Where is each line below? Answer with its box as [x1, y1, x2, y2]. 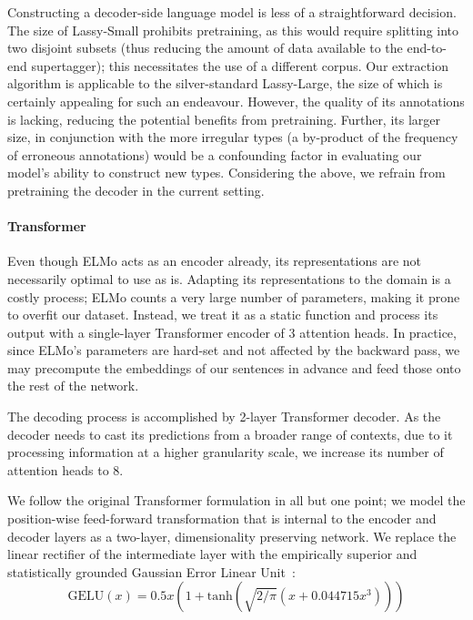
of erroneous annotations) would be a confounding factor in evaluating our [7, 145, 422, 164]
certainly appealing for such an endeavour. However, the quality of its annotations [7, 91, 465, 110]
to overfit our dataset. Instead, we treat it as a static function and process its [7, 305, 438, 324]
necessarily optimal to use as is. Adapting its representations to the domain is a [7, 269, 451, 288]
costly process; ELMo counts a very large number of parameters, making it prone [7, 287, 460, 306]
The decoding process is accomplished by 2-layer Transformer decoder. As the [7, 407, 441, 426]
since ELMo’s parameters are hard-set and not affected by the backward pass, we [7, 340, 460, 360]
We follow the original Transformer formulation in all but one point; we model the [7, 491, 466, 510]
